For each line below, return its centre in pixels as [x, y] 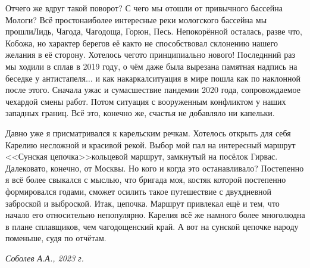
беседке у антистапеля [46, 78]
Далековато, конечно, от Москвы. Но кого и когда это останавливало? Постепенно [155, 168]
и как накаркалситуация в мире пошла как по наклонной [198, 78]
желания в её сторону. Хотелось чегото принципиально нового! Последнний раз [151, 54]
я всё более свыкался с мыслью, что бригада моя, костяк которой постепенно [146, 180]
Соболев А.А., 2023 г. [45, 258]
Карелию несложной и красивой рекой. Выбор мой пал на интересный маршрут [151, 144]
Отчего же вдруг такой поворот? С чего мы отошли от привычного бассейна [144, 8]
